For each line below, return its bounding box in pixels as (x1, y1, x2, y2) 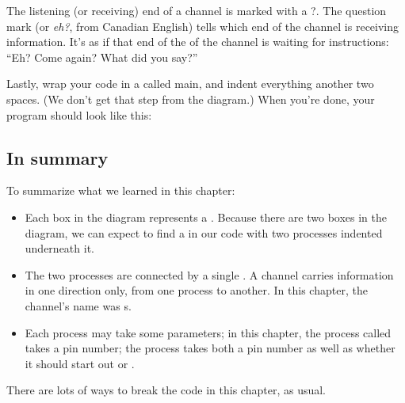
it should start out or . (25, 355, 135, 371)
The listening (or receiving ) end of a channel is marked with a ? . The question (6, 2, 387, 18)
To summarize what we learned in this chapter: (6, 182, 235, 199)
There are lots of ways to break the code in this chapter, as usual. (6, 382, 327, 398)
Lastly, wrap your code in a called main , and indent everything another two (6, 75, 374, 92)
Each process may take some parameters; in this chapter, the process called (25, 324, 392, 340)
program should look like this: (6, 106, 152, 123)
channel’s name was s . (25, 297, 132, 314)
